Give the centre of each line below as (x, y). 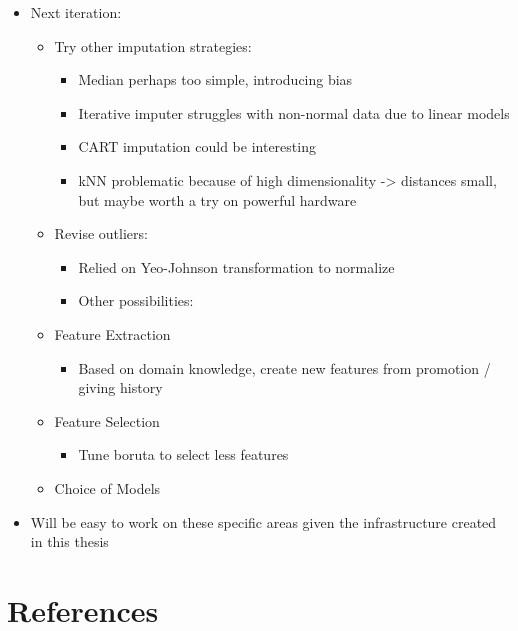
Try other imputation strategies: (153, 45)
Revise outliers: (101, 233)
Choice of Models (107, 487)
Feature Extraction (112, 333)
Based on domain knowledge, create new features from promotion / (284, 367)
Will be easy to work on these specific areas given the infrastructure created (263, 521)
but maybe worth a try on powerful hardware (217, 199)
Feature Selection (107, 420)
